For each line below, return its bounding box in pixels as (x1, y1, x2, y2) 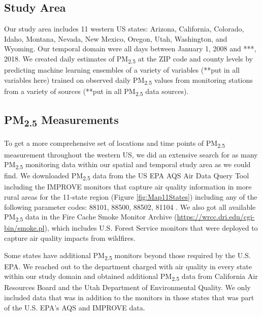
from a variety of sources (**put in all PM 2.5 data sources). (4, 85, 189, 98)
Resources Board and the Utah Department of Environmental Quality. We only (4, 282, 251, 293)
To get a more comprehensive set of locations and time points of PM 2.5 (4, 138, 225, 150)
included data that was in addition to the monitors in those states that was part (4, 292, 254, 302)
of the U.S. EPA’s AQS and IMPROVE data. (4, 302, 145, 312)
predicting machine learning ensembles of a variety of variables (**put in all (4, 65, 240, 75)
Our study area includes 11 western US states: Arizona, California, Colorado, (4, 23, 244, 34)
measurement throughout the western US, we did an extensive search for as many (4, 149, 258, 160)
